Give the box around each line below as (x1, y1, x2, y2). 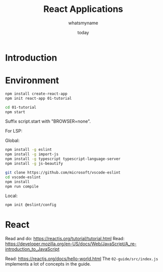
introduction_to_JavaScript (5, 246, 60, 252)
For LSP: (5, 128, 23, 134)
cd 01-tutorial (5, 105, 37, 110)
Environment (5, 75, 59, 86)
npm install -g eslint (5, 147, 52, 152)
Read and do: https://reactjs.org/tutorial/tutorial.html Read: (5, 236, 125, 242)
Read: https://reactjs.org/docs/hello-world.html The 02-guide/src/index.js (5, 256, 159, 262)
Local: (5, 193, 18, 199)
